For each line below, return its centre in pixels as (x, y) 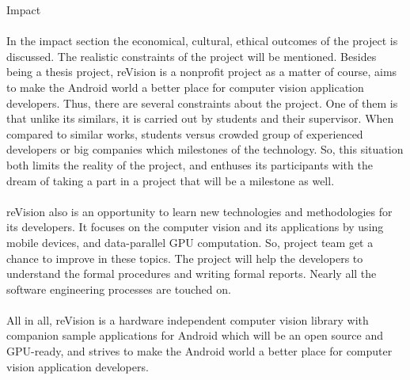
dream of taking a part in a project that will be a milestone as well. (171, 180)
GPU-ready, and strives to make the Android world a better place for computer (199, 351)
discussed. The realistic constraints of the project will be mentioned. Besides (192, 56)
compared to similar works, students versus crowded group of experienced (185, 133)
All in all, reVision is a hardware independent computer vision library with (188, 319)
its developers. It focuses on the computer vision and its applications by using (195, 227)
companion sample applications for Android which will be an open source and (195, 335)
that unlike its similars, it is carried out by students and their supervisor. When (200, 118)
